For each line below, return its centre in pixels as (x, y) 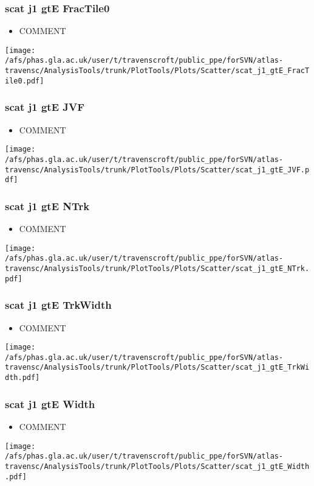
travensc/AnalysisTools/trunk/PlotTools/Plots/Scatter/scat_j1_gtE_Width (157, 466)
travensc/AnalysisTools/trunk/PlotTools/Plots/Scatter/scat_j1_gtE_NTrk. (157, 269)
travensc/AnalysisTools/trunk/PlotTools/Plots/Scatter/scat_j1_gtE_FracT (157, 71)
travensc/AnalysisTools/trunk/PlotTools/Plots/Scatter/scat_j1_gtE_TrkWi (157, 368)
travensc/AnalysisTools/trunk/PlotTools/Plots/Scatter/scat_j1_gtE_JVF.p (157, 170)
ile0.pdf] (25, 81)
